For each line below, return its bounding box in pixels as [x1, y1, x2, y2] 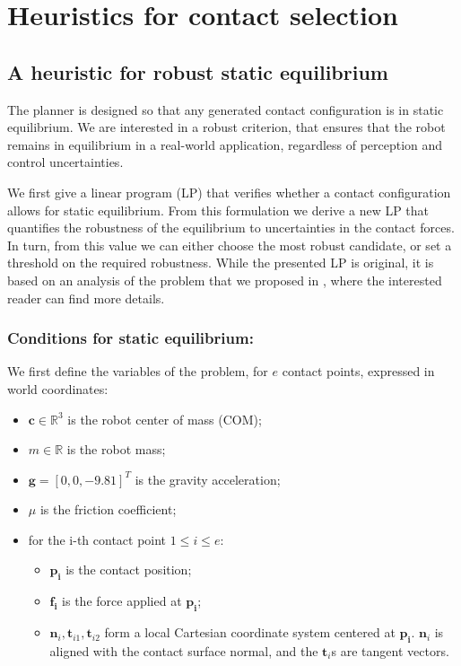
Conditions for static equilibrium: [7, 327, 254, 349]
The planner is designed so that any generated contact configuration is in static [7, 100, 444, 118]
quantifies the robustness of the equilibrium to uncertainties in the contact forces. [7, 218, 455, 237]
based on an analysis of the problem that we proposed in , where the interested [7, 270, 442, 289]
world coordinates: [7, 379, 109, 398]
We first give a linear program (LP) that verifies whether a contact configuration [7, 182, 451, 201]
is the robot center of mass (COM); [67, 409, 262, 428]
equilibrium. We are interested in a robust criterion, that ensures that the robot [7, 118, 446, 136]
